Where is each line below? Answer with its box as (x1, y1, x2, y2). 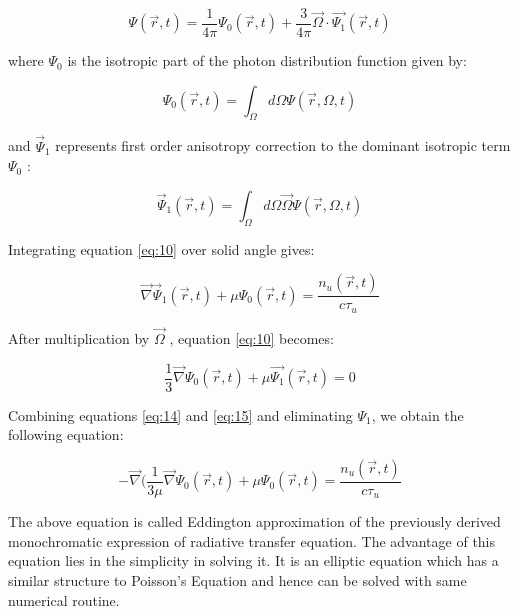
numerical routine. (8, 589, 120, 610)
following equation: (8, 424, 124, 445)
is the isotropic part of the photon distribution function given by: (67, 50, 467, 71)
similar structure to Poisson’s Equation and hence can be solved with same (8, 570, 467, 591)
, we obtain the (371, 404, 464, 425)
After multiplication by (8, 327, 150, 348)
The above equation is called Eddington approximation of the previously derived (8, 511, 501, 532)
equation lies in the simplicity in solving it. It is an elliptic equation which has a (8, 550, 499, 571)
